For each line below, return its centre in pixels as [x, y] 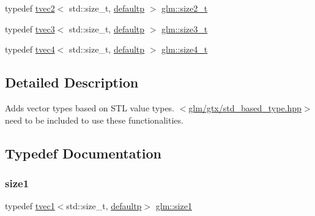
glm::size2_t [185, 8]
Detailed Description [72, 82]
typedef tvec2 [30, 8]
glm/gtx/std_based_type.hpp [245, 107]
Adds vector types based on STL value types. [90, 107]
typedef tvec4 [30, 49]
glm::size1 [174, 206]
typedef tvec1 [30, 206]
